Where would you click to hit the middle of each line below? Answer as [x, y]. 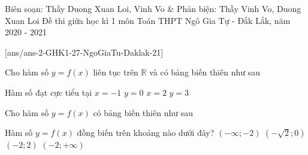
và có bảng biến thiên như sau [205, 72]
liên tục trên [116, 72]
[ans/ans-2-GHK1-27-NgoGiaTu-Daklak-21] [84, 52]
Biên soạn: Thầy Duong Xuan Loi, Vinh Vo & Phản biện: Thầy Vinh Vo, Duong [153, 8]
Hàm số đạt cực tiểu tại [49, 92]
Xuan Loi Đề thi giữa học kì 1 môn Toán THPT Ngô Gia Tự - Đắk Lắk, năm [148, 20]
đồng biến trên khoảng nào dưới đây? [146, 133]
